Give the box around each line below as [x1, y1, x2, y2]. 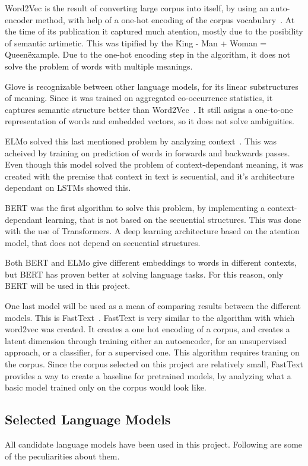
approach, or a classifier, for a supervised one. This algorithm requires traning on [5, 346, 300, 358]
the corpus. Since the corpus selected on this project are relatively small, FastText [5, 358, 303, 370]
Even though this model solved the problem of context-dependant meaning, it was [5, 158, 303, 171]
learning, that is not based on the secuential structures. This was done [45, 213, 301, 225]
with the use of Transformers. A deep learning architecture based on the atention [5, 225, 300, 237]
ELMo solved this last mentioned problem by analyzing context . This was [5, 134, 277, 147]
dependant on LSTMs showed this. [5, 181, 131, 194]
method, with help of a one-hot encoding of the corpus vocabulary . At [35, 13, 295, 26]
